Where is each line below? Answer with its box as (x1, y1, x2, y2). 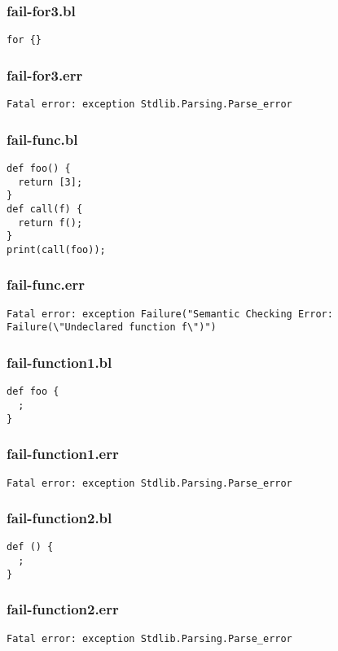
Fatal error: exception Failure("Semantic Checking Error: (7, 308, 333, 320)
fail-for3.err (7, 64, 83, 85)
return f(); (18, 216, 83, 229)
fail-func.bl (7, 129, 78, 149)
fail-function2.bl (7, 508, 112, 528)
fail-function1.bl (7, 352, 112, 373)
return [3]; (18, 176, 83, 188)
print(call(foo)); (7, 243, 106, 256)
